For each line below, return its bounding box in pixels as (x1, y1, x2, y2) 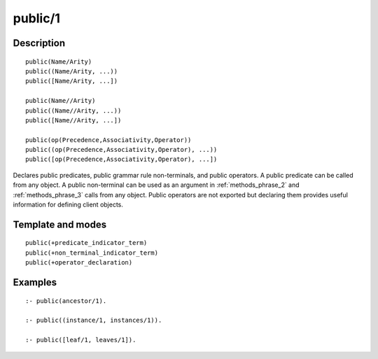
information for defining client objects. (13, 200, 124, 209)
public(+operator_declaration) (25, 259, 133, 267)
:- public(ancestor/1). (25, 297, 107, 304)
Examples (13, 276, 57, 288)
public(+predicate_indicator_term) (25, 239, 148, 247)
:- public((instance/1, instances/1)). (25, 316, 162, 325)
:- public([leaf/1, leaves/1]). (25, 336, 136, 344)
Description (13, 37, 66, 49)
